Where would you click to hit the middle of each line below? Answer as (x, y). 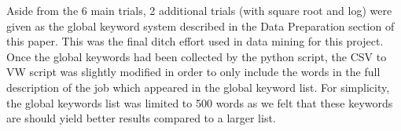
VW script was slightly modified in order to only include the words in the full (193, 72)
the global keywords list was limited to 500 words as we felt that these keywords (200, 102)
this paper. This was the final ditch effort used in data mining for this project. (195, 41)
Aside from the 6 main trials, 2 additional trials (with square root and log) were (199, 10)
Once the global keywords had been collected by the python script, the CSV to (197, 56)
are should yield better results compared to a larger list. (141, 118)
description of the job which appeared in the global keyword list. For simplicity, (198, 87)
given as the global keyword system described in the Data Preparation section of (200, 25)
